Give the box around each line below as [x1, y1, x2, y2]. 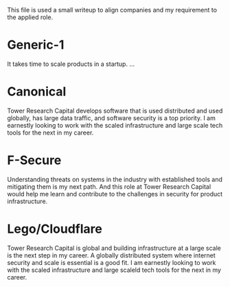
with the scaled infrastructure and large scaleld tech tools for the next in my [7, 266, 222, 274]
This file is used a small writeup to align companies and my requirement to [7, 6, 218, 14]
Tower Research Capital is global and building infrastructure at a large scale [7, 244, 221, 252]
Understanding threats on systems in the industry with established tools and [7, 175, 223, 183]
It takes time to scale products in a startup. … [7, 60, 135, 68]
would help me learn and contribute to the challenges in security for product [7, 190, 223, 198]
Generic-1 [7, 37, 65, 53]
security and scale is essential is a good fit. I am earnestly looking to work [7, 258, 216, 266]
